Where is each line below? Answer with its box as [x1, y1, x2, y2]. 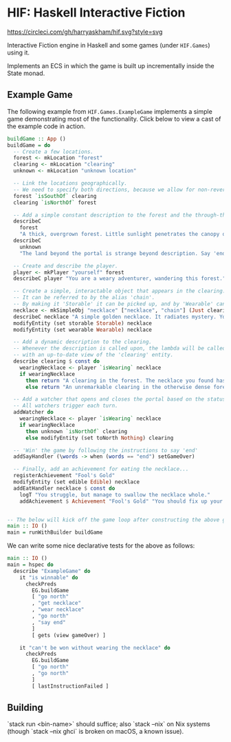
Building [7, 702, 43, 714]
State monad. [7, 69, 45, 77]
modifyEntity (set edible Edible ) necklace [13, 479, 140, 485]
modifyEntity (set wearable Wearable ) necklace [13, 326, 153, 333]
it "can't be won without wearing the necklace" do [19, 644, 170, 651]
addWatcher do [13, 409, 54, 416]
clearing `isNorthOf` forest [13, 199, 97, 206]
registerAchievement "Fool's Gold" [13, 472, 115, 479]
